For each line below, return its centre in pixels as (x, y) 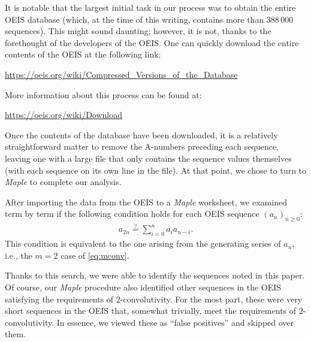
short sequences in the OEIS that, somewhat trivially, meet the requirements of (151, 311)
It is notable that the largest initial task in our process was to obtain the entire (150, 7)
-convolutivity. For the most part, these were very (211, 299)
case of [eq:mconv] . (95, 255)
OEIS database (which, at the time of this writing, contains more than (135, 19)
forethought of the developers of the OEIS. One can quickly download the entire (152, 42)
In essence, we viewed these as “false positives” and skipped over (175, 322)
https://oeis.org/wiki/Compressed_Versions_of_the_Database (121, 74)
